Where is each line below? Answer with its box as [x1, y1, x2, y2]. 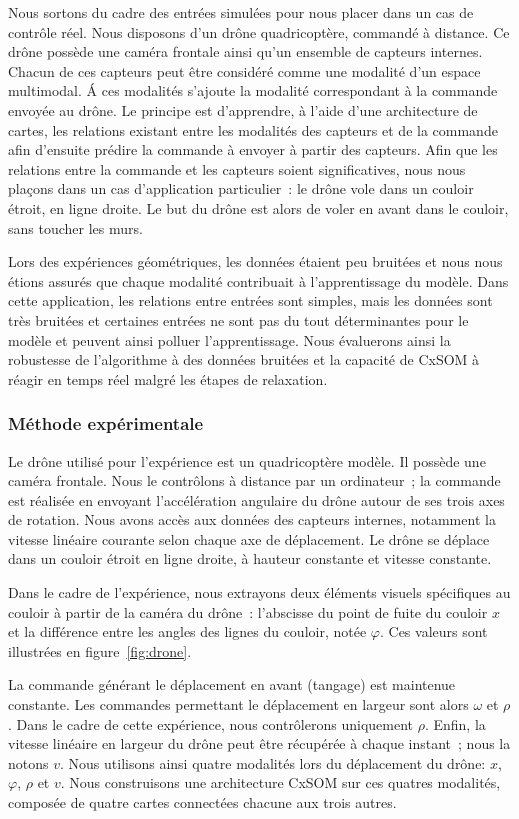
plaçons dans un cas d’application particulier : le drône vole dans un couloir [8, 178, 474, 199]
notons [8, 752, 49, 773]
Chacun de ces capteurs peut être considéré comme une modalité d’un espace [8, 60, 481, 81]
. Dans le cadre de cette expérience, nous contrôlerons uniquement [8, 713, 413, 734]
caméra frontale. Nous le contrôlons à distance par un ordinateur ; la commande [8, 470, 501, 491]
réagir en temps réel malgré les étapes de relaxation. [8, 368, 328, 389]
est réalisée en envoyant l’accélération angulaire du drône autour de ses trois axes [8, 489, 505, 510]
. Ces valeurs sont [379, 621, 488, 642]
